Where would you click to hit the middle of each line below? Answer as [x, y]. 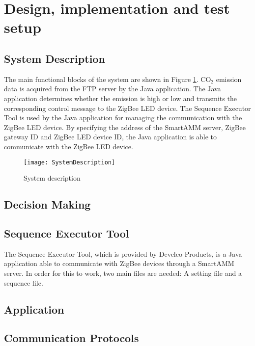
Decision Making [47, 204]
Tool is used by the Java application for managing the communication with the [123, 118]
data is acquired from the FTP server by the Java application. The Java [113, 89]
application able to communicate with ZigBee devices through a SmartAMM [119, 263]
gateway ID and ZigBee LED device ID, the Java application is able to [111, 137]
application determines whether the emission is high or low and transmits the [120, 98]
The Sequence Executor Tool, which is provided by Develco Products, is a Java [123, 253]
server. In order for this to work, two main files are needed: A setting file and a [123, 273]
